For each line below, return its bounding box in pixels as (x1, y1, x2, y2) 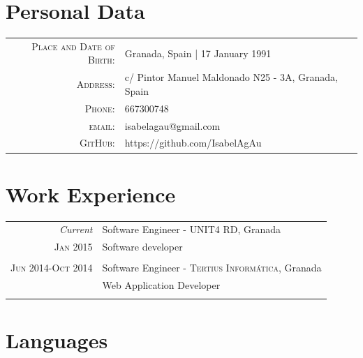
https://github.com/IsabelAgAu (124, 135, 262, 150)
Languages (6, 325, 108, 354)
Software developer (102, 239, 183, 254)
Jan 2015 (54, 239, 93, 254)
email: (89, 118, 115, 133)
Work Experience (6, 179, 176, 208)
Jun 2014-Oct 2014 (10, 260, 93, 275)
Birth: (88, 52, 115, 67)
